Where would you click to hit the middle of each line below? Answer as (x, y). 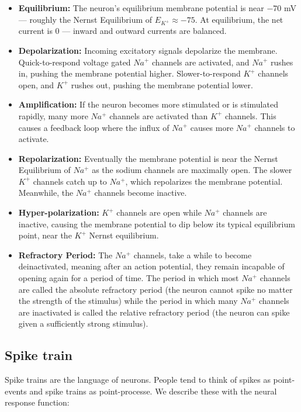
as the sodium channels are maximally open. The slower (192, 170)
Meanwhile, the (46, 193)
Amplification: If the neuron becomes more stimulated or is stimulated (148, 104)
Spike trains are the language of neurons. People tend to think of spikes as (138, 380)
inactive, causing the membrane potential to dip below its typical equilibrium (157, 224)
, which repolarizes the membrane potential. (204, 181)
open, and (36, 84)
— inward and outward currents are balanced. (144, 31)
